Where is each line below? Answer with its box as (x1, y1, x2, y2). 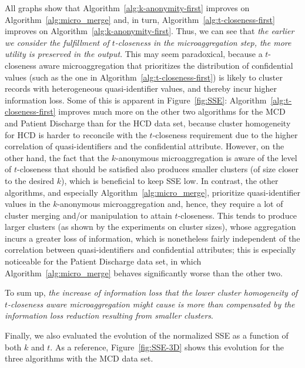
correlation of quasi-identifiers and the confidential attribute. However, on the (5, 140, 284, 152)
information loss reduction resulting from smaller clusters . (5, 309, 213, 322)
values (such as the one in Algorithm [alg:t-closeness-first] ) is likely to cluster (5, 71, 283, 83)
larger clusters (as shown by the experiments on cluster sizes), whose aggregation (5, 220, 296, 233)
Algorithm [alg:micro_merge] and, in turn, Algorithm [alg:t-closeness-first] (5, 13, 275, 25)
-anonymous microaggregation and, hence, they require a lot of (57, 198, 283, 210)
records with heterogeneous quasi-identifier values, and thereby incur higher (5, 82, 277, 95)
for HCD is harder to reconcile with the (5, 128, 147, 140)
